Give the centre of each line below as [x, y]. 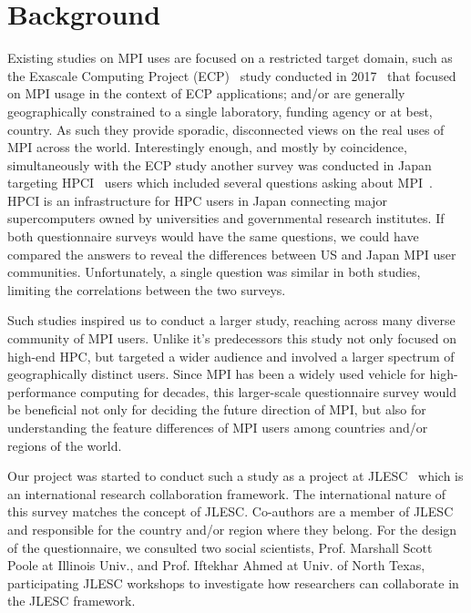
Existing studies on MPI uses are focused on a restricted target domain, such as [230, 58]
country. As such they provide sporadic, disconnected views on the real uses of [226, 129]
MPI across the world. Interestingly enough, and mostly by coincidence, [207, 147]
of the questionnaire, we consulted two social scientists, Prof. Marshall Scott [220, 547]
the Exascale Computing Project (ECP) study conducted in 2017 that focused [232, 75]
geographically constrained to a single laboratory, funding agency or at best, [220, 111]
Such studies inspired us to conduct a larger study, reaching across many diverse [231, 320]
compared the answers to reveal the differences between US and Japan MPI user [232, 254]
